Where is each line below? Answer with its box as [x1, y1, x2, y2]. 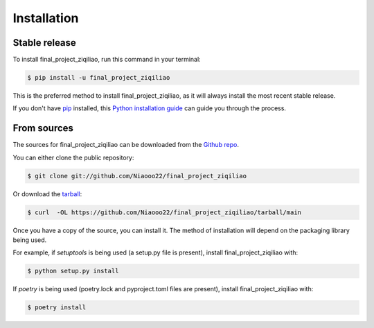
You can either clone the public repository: [12, 153, 134, 162]
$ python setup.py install [27, 267, 119, 275]
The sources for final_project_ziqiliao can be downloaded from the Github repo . [12, 141, 239, 149]
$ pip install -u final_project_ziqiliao [27, 74, 170, 82]
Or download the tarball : [12, 189, 82, 198]
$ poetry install [27, 304, 87, 311]
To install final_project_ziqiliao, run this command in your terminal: [12, 55, 201, 64]
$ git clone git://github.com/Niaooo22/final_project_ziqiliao [27, 172, 247, 180]
